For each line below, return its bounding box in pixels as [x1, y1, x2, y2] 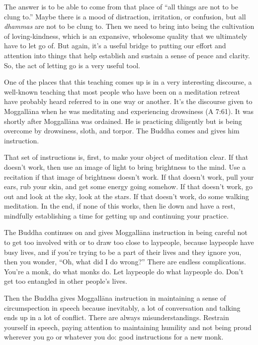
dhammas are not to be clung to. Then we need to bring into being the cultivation [4, 21, 255, 31]
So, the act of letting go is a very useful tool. [4, 60, 140, 70]
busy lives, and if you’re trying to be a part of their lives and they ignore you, [4, 246, 242, 257]
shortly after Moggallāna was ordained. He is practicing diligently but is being [4, 115, 242, 126]
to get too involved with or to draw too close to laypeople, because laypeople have [4, 237, 254, 247]
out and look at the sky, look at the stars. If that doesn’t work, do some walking [4, 191, 249, 201]
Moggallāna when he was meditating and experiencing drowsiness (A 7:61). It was [4, 106, 254, 116]
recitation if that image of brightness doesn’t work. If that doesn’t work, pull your [4, 171, 254, 182]
